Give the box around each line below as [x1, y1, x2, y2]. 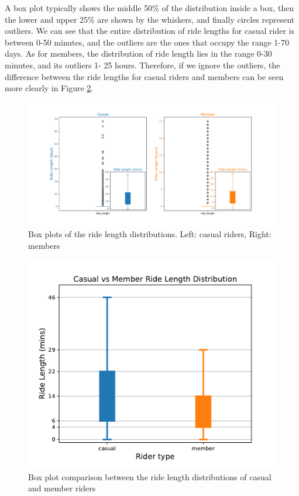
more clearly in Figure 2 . [5, 82, 94, 94]
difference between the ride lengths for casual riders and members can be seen [5, 70, 284, 82]
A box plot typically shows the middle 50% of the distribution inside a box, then [5, 2, 294, 13]
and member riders [28, 482, 96, 494]
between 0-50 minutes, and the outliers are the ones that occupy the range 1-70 [5, 36, 290, 48]
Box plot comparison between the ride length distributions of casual [28, 470, 271, 483]
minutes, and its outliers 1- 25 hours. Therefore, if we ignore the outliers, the [5, 58, 280, 71]
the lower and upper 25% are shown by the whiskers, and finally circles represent [5, 13, 295, 25]
